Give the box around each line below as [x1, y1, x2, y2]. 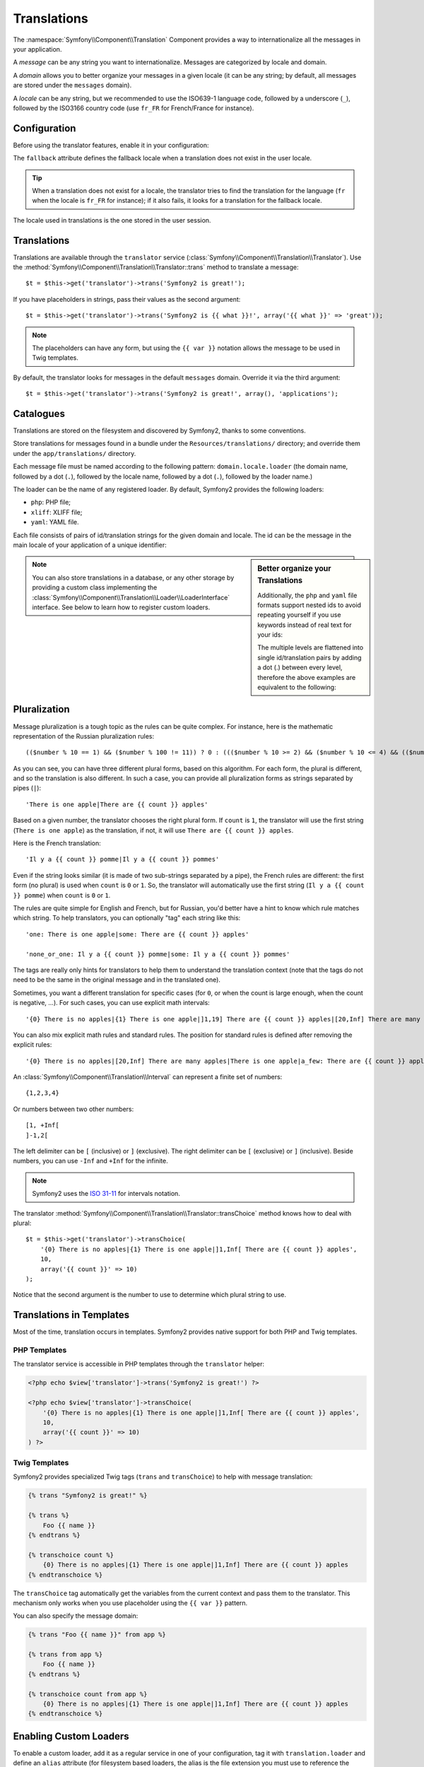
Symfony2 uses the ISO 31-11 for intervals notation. [32, 1190, 180, 1198]
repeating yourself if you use [257, 611, 341, 619]
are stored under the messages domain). [13, 81, 132, 90]
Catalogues [13, 407, 65, 420]
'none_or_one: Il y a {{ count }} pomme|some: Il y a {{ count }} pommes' [25, 950, 290, 958]
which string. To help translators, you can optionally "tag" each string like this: [13, 914, 241, 922]
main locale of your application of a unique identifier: [13, 541, 167, 549]
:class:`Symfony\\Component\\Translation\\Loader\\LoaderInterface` [32, 593, 230, 601]
